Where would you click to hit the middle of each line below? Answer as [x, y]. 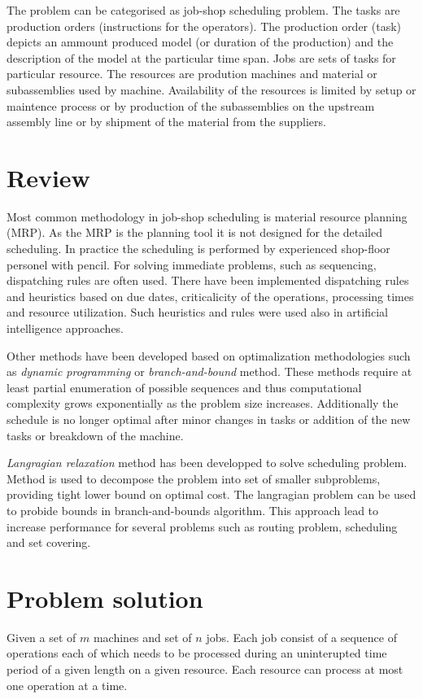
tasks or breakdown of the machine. [95, 435]
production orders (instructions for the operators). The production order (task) [204, 26]
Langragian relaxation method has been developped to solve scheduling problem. [207, 463]
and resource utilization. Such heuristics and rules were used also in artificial [197, 312]
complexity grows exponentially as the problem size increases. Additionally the [203, 403]
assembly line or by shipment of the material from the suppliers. [166, 122]
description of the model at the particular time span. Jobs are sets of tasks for [201, 57]
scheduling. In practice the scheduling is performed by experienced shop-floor [198, 249]
